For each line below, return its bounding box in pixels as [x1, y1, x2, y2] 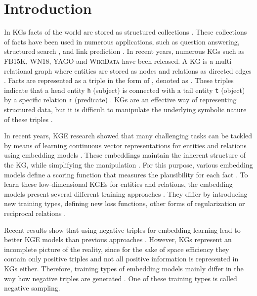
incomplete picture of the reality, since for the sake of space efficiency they [4, 244, 229, 254]
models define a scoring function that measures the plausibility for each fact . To [4, 169, 248, 179]
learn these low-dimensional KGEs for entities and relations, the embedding [4, 179, 233, 189]
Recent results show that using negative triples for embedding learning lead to [4, 224, 241, 235]
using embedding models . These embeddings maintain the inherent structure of [4, 150, 246, 160]
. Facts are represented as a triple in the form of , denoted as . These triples [4, 75, 234, 85]
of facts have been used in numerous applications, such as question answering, [4, 36, 240, 46]
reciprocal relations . [4, 208, 66, 218]
